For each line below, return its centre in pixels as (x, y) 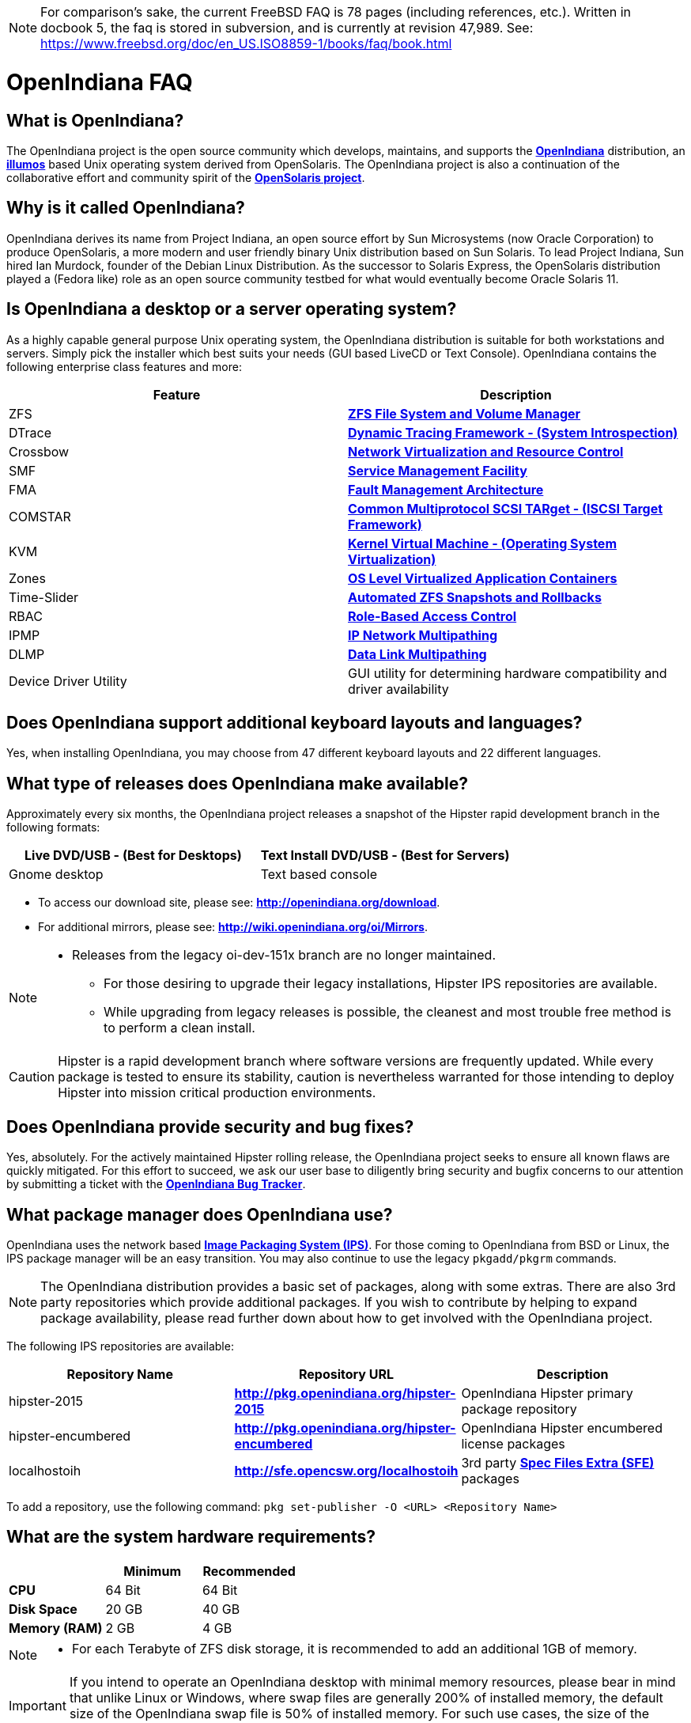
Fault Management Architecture (446, 489)
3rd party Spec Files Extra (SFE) (558, 1462)
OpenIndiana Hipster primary (547, 1393)
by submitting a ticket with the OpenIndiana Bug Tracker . (156, 1184)
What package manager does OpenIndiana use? (200, 1214)
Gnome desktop (56, 875)
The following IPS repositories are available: (120, 1346)
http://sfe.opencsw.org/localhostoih (346, 1470)
